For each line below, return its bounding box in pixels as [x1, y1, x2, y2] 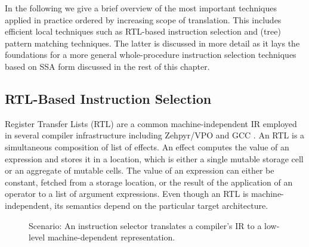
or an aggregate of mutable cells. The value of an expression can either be [5, 164, 274, 177]
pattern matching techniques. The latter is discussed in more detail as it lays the [5, 36, 300, 49]
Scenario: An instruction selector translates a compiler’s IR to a [29, 219, 262, 231]
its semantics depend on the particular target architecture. [54, 199, 268, 211]
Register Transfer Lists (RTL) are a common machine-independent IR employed [5, 117, 297, 129]
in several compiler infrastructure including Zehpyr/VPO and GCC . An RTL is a [5, 129, 305, 141]
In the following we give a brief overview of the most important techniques [5, 2, 277, 14]
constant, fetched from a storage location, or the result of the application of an [5, 175, 293, 188]
